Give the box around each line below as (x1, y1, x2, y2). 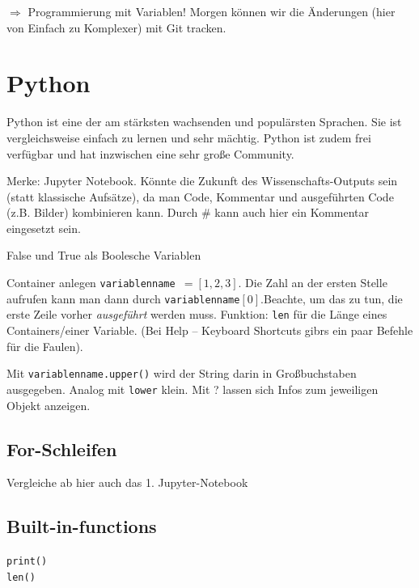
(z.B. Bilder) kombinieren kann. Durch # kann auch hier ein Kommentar (6, 204, 370, 221)
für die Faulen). (6, 337, 83, 354)
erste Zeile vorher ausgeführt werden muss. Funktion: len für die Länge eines (6, 306, 387, 323)
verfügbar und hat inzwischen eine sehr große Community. (6, 145, 294, 162)
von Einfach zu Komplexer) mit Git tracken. (6, 19, 226, 36)
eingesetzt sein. (6, 219, 81, 236)
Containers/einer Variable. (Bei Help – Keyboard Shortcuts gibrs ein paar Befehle (6, 322, 413, 339)
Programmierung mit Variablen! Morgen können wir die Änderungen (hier (28, 3, 396, 19)
